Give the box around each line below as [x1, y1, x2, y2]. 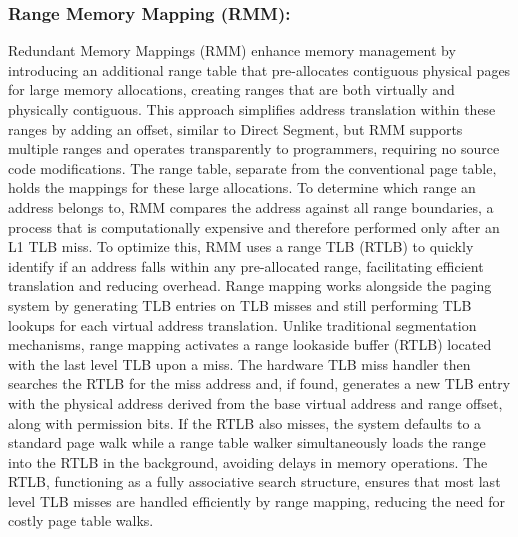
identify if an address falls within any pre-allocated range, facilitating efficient [8, 255, 484, 276]
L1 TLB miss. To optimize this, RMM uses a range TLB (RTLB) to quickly [8, 236, 474, 257]
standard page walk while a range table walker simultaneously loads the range [8, 432, 486, 453]
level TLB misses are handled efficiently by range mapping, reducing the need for [8, 490, 505, 511]
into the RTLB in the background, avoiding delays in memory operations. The [8, 451, 488, 472]
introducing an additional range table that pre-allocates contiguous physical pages [8, 59, 511, 80]
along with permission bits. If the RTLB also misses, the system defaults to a [8, 412, 482, 433]
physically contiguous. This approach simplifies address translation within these [8, 99, 496, 119]
